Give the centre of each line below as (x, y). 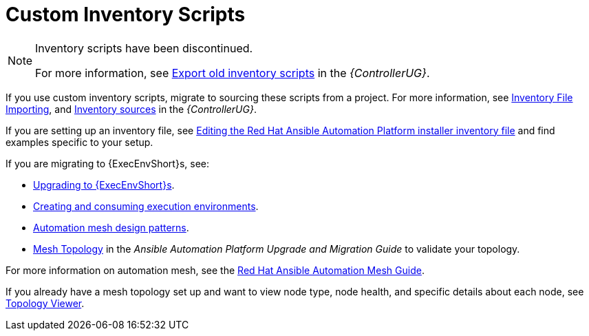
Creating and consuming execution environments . (146, 206)
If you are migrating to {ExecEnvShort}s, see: (108, 163)
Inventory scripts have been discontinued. (144, 48)
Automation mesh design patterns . (111, 227)
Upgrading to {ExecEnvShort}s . (104, 185)
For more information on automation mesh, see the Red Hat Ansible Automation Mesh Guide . (215, 270)
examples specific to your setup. (79, 142)
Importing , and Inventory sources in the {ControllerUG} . (131, 109)
